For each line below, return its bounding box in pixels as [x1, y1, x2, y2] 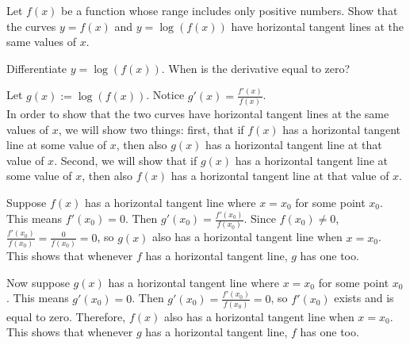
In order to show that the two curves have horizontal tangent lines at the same [6, 105, 389, 122]
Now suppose [6, 274, 70, 290]
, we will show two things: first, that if [58, 121, 244, 137]
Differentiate [6, 59, 67, 76]
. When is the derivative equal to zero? [161, 59, 351, 76]
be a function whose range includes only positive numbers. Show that [61, 2, 398, 18]
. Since [243, 210, 276, 226]
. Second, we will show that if [54, 151, 197, 168]
